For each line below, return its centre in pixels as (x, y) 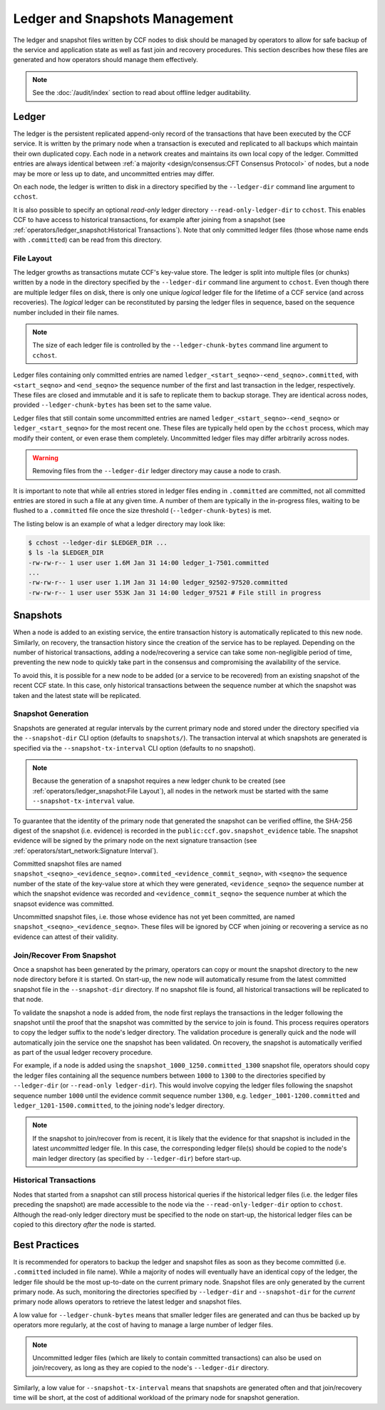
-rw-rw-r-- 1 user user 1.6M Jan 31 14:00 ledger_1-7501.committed (149, 563)
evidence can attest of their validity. (66, 937)
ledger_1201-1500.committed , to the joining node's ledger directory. (119, 1105)
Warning (45, 457)
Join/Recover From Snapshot (65, 955)
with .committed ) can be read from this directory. (87, 240)
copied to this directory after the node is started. (84, 1224)
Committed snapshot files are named (67, 864)
